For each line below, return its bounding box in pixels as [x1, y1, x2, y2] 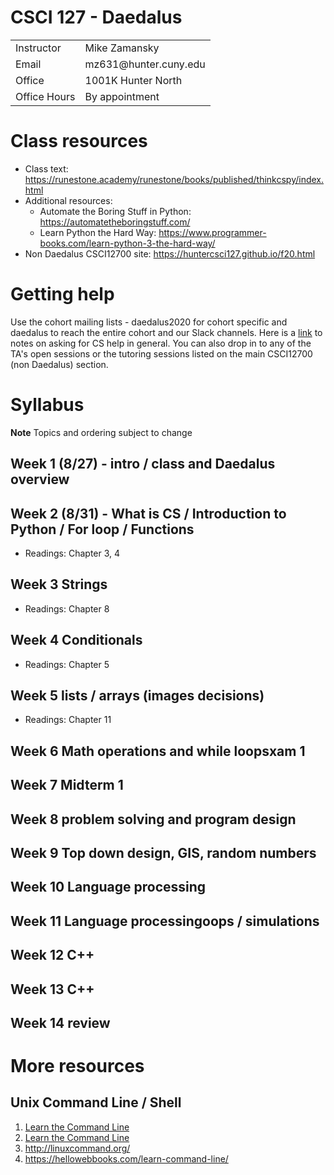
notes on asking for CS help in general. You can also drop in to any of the [10, 337, 312, 349]
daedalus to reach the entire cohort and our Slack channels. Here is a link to [10, 326, 323, 338]
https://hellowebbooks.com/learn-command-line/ [24, 1152, 229, 1165]
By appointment [84, 89, 160, 103]
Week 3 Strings [10, 576, 108, 593]
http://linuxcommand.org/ [24, 1142, 131, 1154]
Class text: [24, 162, 69, 175]
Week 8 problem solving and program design [10, 811, 297, 828]
